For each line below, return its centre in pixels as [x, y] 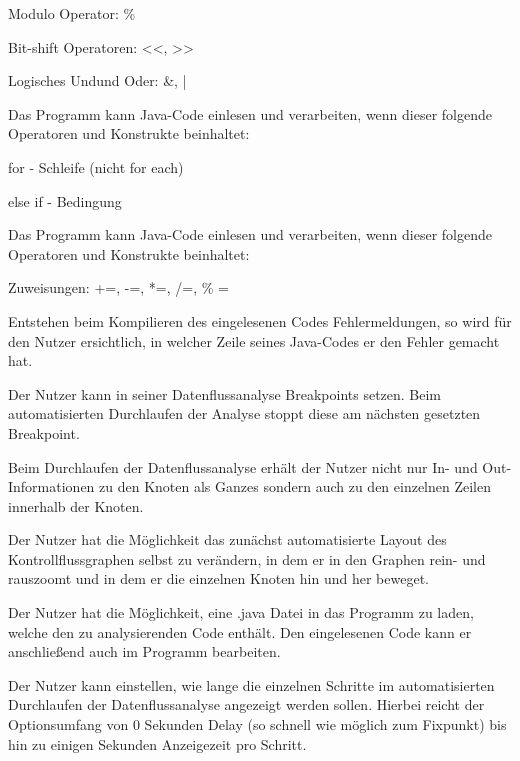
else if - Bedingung [65, 200]
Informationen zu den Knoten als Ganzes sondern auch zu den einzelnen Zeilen [250, 486]
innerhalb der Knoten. [76, 505]
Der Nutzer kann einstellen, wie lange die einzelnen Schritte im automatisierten [251, 684]
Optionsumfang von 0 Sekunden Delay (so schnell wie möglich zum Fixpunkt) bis [257, 724]
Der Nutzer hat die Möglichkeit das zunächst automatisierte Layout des [227, 539]
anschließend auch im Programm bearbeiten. [144, 651]
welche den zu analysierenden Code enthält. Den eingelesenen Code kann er [240, 631]
